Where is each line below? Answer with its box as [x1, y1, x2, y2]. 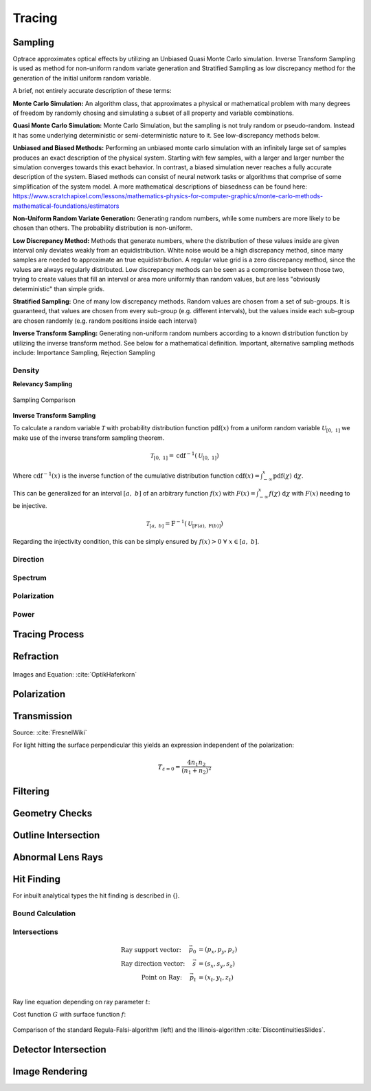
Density [12, 366, 40, 375]
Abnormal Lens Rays [12, 851, 103, 863]
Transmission [12, 710, 73, 722]
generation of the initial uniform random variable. [12, 74, 151, 82]
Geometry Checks [12, 807, 93, 819]
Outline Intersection [12, 829, 100, 841]
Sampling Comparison [12, 396, 76, 404]
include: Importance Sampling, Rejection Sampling [12, 348, 156, 357]
